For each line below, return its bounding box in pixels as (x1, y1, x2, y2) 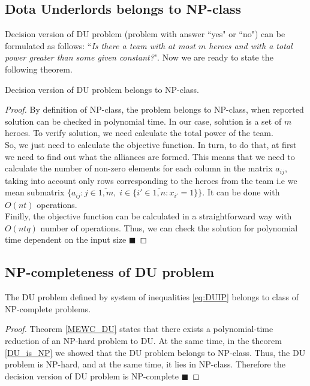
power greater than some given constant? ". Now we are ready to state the (5, 51, 273, 64)
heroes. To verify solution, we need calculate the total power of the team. (5, 126, 273, 139)
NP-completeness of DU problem (5, 263, 214, 281)
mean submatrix (5, 186, 65, 198)
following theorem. (5, 62, 73, 75)
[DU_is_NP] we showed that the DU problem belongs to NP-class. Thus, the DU (5, 346, 306, 358)
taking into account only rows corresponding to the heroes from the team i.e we (5, 174, 297, 186)
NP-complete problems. (5, 302, 91, 315)
